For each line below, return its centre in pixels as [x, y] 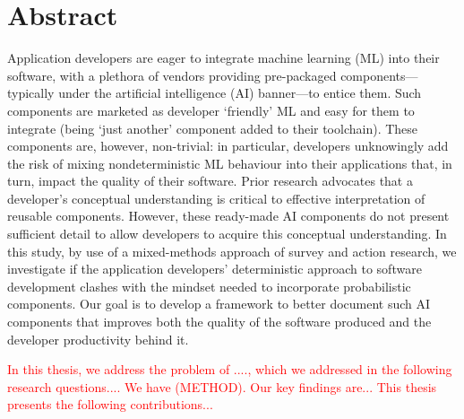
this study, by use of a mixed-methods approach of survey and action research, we [232, 251]
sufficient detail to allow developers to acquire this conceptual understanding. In [227, 234]
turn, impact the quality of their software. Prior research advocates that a [210, 181]
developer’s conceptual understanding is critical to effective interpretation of [216, 198]
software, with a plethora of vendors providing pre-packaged [172, 75]
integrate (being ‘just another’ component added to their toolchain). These [213, 128]
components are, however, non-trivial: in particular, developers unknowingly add [228, 146]
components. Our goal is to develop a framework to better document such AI [219, 304]
